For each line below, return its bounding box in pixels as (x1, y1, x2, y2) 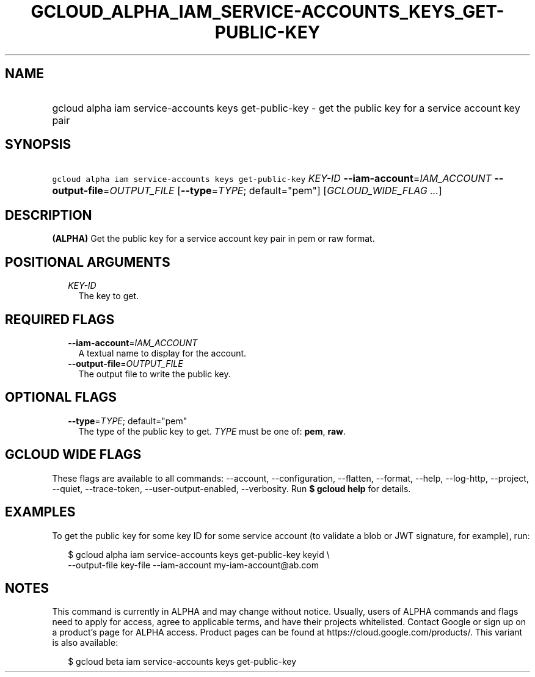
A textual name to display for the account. (78, 347, 247, 358)
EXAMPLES (5, 504, 76, 520)
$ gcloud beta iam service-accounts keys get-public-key (68, 656, 297, 667)
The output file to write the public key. (78, 368, 231, 379)
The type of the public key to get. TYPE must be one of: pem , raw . (78, 425, 346, 436)
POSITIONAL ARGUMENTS (5, 254, 170, 270)
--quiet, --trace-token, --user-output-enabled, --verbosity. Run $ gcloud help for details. (52, 483, 411, 494)
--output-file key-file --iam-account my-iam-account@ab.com (68, 559, 319, 570)
